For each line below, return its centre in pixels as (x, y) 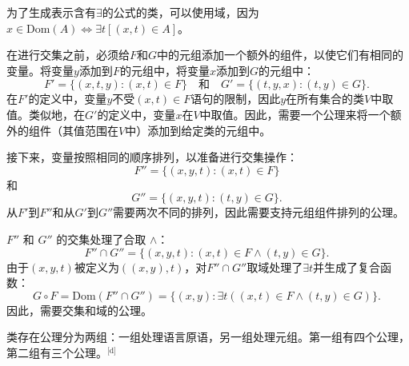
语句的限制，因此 (236, 99)
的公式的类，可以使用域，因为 (180, 12)
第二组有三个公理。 (57, 352)
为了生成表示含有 (51, 12)
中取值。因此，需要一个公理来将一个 (295, 114)
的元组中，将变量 (164, 70)
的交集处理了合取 (101, 239)
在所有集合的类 (325, 99)
